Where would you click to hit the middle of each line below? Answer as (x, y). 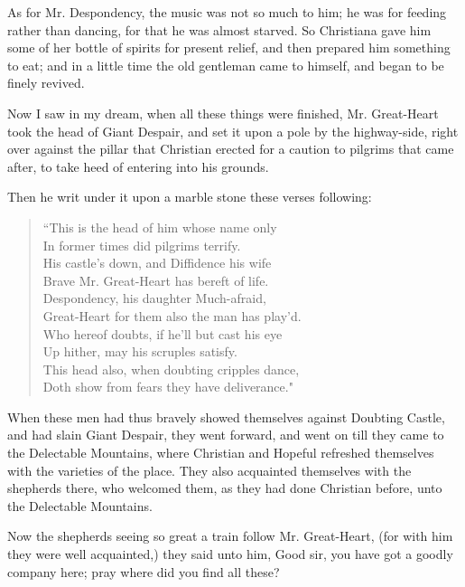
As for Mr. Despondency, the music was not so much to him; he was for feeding (227, 12)
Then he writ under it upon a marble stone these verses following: (190, 197)
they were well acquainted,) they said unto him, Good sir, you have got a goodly (230, 554)
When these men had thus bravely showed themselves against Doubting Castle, (226, 417)
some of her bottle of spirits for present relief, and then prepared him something (229, 47)
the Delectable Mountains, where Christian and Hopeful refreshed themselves (221, 453)
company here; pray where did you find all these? (144, 571)
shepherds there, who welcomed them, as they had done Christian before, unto (225, 488)
